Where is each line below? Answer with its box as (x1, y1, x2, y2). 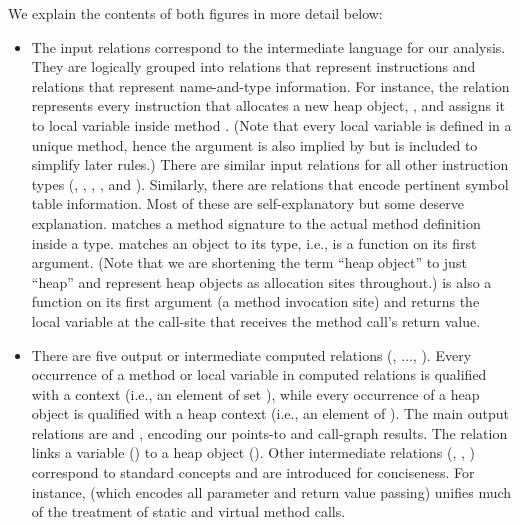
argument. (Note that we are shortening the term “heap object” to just (31, 252, 467, 273)
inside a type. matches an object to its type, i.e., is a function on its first (31, 232, 477, 253)
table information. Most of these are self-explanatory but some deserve (31, 193, 464, 214)
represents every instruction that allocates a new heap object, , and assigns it (31, 95, 505, 116)
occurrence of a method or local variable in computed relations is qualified (31, 364, 487, 385)
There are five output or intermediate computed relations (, (31, 344, 397, 365)
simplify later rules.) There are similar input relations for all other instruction (31, 154, 509, 175)
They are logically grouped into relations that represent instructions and (31, 56, 476, 77)
